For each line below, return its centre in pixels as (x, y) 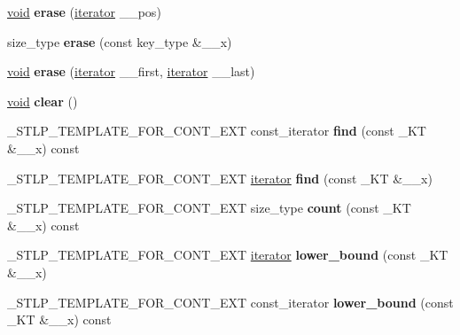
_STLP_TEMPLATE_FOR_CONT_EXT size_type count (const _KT (209, 208)
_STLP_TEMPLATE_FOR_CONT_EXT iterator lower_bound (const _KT (228, 255)
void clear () (43, 101)
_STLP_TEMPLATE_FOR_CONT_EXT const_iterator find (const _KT (217, 131)
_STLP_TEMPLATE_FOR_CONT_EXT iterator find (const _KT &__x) (220, 178)
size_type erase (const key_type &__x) (120, 41)
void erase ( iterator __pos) (84, 12)
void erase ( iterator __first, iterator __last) (131, 71)
